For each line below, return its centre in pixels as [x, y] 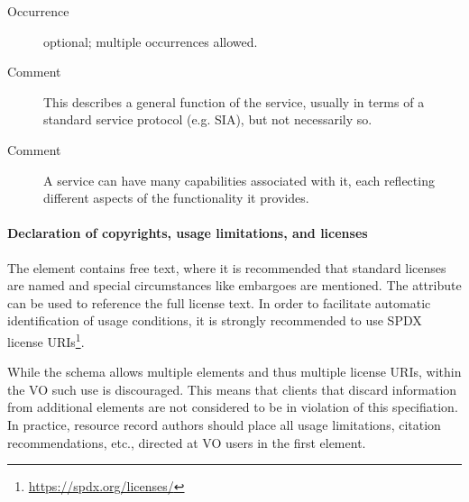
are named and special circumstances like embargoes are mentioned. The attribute [234, 285]
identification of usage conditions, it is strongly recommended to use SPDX [215, 320]
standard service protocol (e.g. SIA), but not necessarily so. [208, 119]
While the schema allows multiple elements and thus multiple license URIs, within [234, 372]
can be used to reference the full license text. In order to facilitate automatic [219, 302]
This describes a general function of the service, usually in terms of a [234, 101]
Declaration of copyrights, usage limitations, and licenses [188, 233]
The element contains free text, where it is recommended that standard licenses [227, 267]
